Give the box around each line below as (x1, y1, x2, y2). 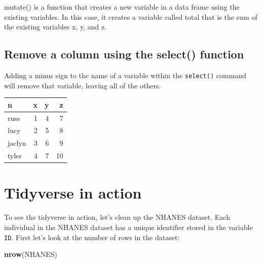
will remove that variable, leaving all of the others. (4, 80, 161, 90)
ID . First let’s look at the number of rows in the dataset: (4, 232, 180, 242)
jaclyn (8, 138, 26, 148)
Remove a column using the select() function (4, 46, 244, 62)
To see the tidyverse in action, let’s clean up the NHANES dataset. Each (4, 212, 230, 222)
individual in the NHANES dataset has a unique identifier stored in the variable (4, 221, 253, 232)
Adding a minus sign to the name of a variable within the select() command (4, 70, 246, 80)
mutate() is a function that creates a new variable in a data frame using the (4, 2, 240, 12)
